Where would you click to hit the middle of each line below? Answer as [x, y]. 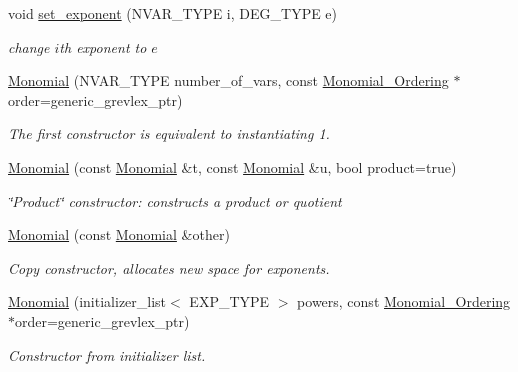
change [29, 46]
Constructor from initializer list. [107, 354]
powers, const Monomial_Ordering [404, 301]
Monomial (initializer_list [87, 301]
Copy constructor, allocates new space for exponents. [169, 267]
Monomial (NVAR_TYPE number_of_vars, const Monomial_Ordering [228, 80]
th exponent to [103, 46]
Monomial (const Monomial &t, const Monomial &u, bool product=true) [232, 166]
